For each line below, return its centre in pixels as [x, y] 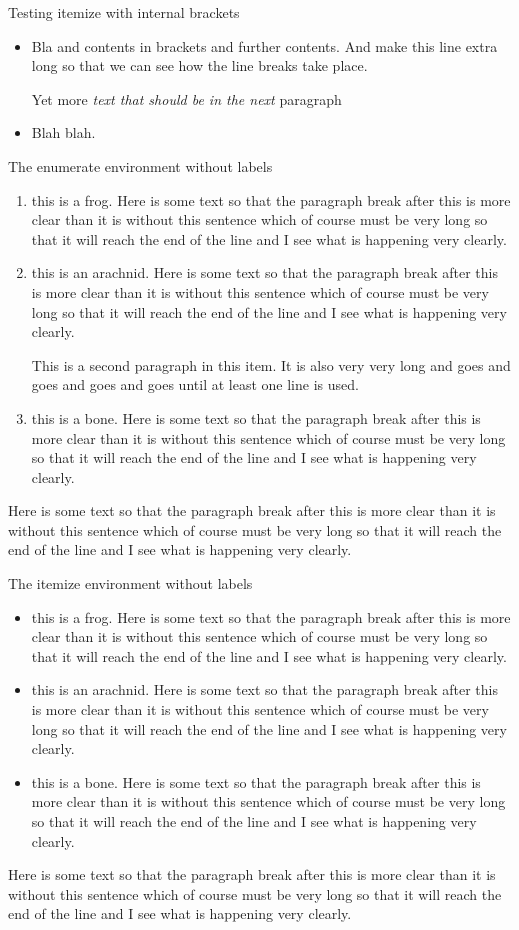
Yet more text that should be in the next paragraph [186, 98]
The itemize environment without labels [130, 583]
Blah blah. [63, 132]
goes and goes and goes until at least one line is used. [195, 384]
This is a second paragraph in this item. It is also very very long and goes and [271, 364]
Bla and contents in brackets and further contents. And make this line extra [264, 45]
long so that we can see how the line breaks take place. [199, 65]
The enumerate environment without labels [140, 165]
